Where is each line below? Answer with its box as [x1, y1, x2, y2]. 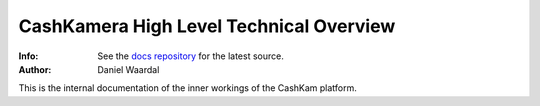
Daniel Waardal [97, 63, 160, 75]
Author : [18, 63, 52, 75]
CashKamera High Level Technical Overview [18, 15, 396, 37]
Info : [18, 50, 39, 62]
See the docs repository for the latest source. [97, 50, 284, 62]
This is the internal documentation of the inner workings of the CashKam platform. [18, 82, 357, 94]
